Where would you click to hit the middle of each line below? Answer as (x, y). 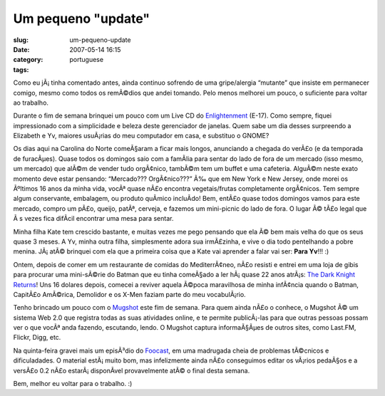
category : (28, 60)
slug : (21, 40)
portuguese (86, 60)
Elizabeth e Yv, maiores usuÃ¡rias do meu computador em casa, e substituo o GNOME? (141, 136)
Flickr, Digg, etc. (37, 338)
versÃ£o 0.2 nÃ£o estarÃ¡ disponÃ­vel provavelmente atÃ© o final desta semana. (132, 370)
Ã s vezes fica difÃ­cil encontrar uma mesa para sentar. (93, 219)
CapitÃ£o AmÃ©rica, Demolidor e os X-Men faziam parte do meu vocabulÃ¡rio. (129, 294)
